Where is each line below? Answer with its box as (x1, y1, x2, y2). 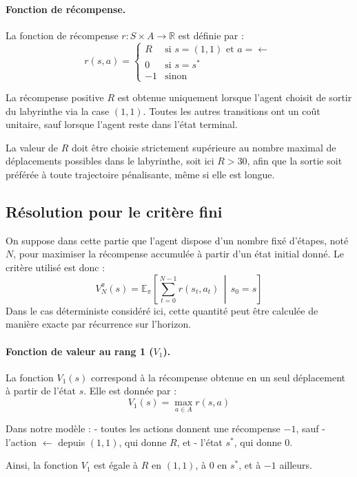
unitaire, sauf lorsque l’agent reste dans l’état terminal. (6, 117, 238, 131)
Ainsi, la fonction (6, 458, 79, 472)
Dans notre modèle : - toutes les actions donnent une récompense (6, 421, 280, 436)
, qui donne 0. (234, 434, 293, 449)
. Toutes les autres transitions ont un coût (143, 103, 320, 118)
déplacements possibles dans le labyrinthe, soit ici (6, 153, 214, 168)
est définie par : (178, 28, 244, 42)
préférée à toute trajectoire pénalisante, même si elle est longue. (6, 167, 275, 182)
